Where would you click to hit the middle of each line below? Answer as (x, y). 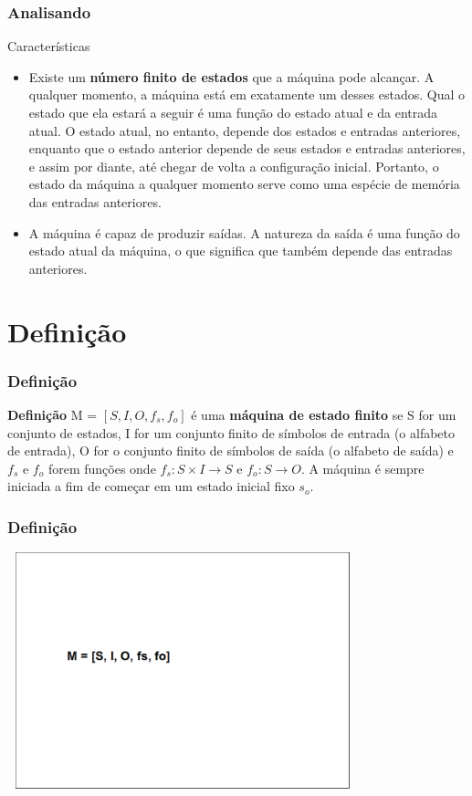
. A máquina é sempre (362, 468)
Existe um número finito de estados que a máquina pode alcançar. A (231, 76)
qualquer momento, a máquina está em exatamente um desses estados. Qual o (246, 94)
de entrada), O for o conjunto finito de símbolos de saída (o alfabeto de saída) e (231, 450)
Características (49, 46)
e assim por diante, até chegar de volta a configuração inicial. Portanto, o (234, 166)
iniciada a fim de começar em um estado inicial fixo (151, 486)
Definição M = (52, 414)
